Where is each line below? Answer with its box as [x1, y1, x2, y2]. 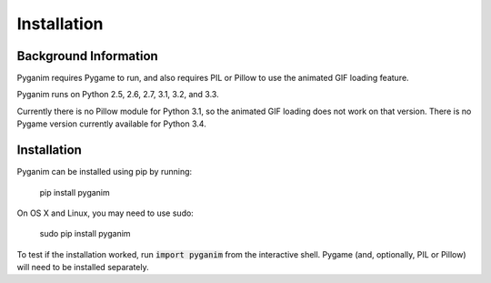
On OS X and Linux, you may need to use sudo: [16, 207, 195, 218]
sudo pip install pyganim [39, 228, 131, 239]
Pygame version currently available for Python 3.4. [16, 118, 206, 129]
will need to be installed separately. [16, 262, 149, 273]
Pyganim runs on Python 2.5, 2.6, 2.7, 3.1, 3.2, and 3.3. [16, 89, 219, 100]
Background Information [16, 48, 158, 64]
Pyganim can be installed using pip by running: [16, 167, 193, 177]
